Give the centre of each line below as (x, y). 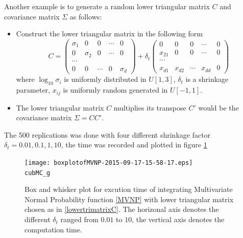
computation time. (53, 229)
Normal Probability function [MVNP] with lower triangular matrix (129, 199)
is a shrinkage (207, 79)
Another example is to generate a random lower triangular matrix (107, 6)
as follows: (86, 16)
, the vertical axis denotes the (178, 219)
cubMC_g (38, 173)
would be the (218, 107)
